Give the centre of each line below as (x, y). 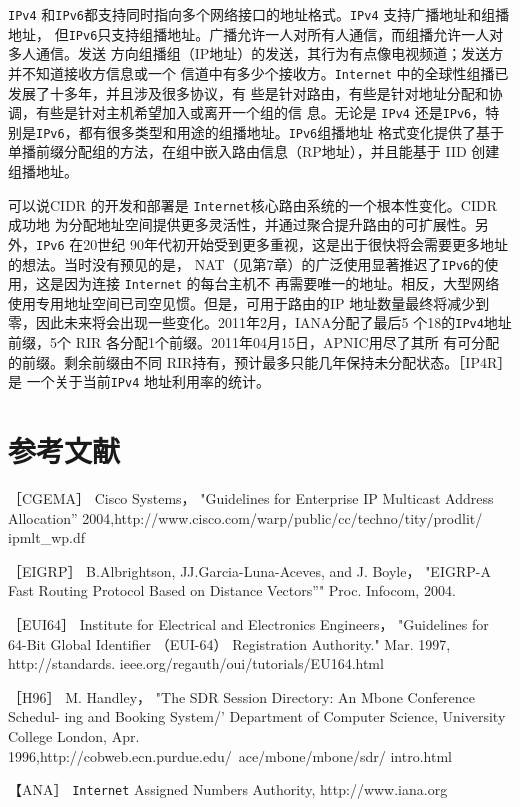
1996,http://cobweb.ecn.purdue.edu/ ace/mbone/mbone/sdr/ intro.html (230, 755)
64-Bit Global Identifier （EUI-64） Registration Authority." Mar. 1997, (229, 643)
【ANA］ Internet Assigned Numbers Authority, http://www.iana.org (228, 789)
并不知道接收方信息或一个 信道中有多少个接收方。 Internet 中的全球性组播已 (258, 72)
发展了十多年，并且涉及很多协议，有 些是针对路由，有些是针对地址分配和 (248, 92)
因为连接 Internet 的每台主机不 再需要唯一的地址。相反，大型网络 (281, 283)
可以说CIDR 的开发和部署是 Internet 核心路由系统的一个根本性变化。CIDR (252, 204)
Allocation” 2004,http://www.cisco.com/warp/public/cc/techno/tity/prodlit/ (245, 517)
